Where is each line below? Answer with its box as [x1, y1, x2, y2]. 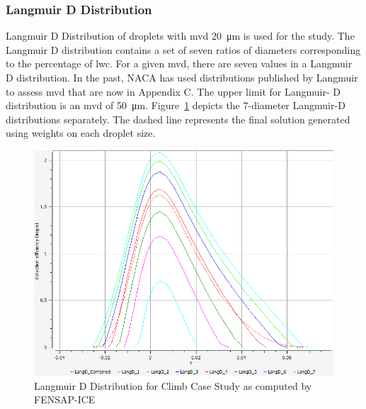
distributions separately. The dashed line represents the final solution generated [6, 111, 350, 126]
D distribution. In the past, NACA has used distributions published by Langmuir [6, 70, 358, 84]
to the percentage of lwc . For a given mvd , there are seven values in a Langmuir [6, 56, 353, 71]
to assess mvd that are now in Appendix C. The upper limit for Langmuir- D [6, 84, 341, 99]
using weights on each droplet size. [6, 125, 156, 140]
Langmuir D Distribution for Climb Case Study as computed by [34, 378, 312, 393]
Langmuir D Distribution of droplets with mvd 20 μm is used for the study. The [6, 28, 355, 43]
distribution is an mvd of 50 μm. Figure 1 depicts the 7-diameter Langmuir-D [6, 98, 345, 113]
